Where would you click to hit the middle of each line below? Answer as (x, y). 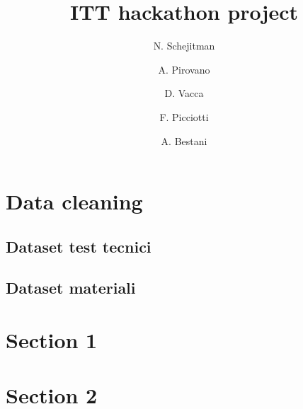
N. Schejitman (184, 46)
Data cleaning (74, 201)
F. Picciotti (184, 116)
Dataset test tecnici (79, 246)
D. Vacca (184, 93)
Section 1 (52, 340)
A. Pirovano (184, 69)
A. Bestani (184, 140)
